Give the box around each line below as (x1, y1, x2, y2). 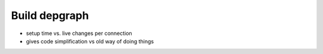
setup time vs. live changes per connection (26, 30, 133, 37)
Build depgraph (11, 9, 89, 22)
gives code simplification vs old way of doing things (26, 37, 154, 45)
